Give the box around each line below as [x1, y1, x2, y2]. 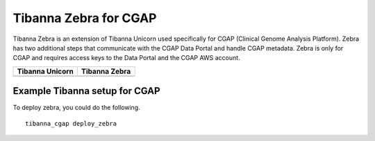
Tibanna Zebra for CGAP [12, 10, 157, 26]
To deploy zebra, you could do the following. [12, 104, 140, 112]
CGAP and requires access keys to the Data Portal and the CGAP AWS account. [12, 54, 240, 62]
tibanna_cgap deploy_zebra [25, 120, 117, 127]
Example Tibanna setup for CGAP [12, 85, 160, 97]
